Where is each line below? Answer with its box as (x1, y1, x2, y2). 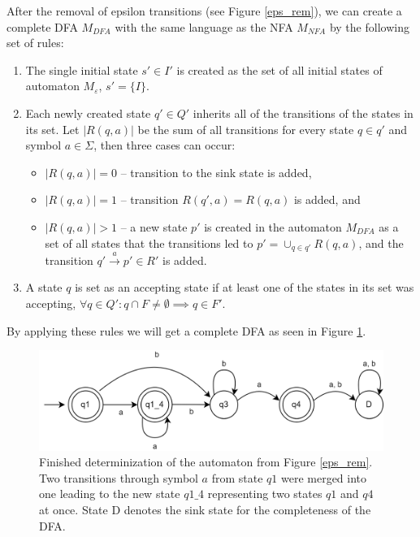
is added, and (293, 191, 361, 208)
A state (25, 279, 63, 296)
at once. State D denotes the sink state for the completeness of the (39, 500, 371, 518)
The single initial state (25, 61, 138, 78)
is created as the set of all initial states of (176, 61, 383, 78)
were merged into (280, 469, 367, 486)
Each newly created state (25, 104, 151, 121)
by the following (329, 18, 409, 35)
